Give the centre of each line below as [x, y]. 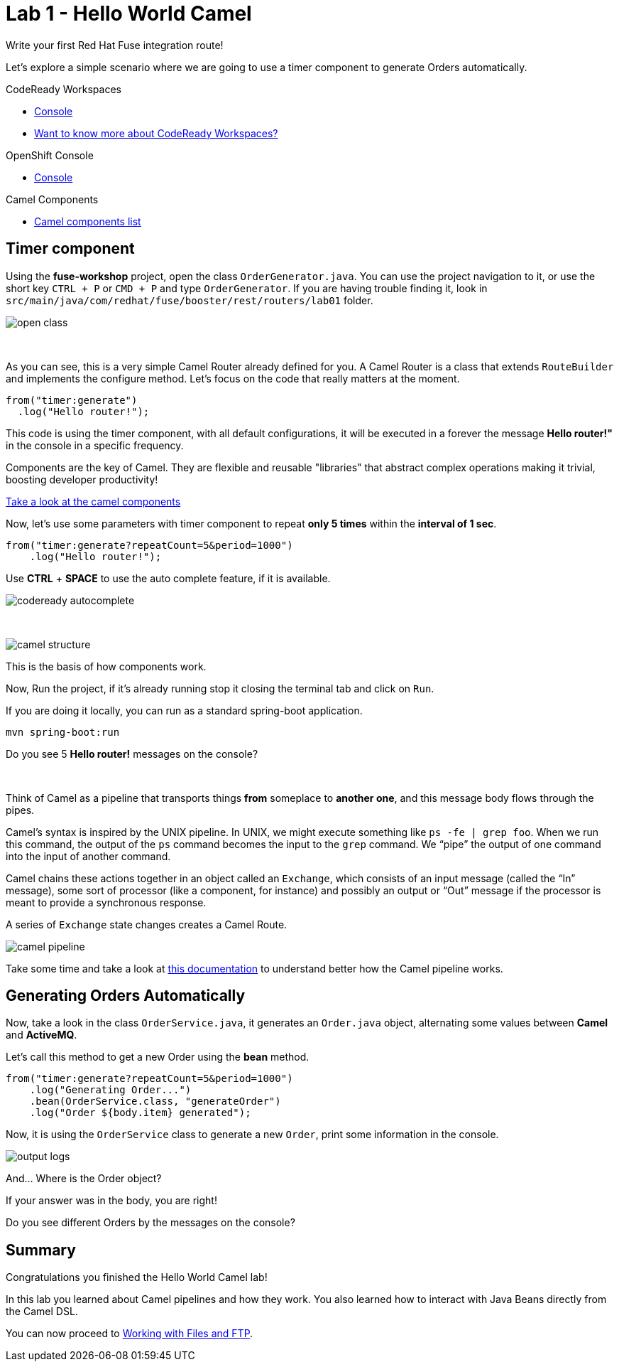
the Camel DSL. [42, 1312]
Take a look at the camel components [93, 501]
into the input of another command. [88, 856]
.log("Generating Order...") [110, 1090]
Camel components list [88, 221]
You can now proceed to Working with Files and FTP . [130, 1334]
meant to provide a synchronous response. [106, 902]
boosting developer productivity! [82, 479]
